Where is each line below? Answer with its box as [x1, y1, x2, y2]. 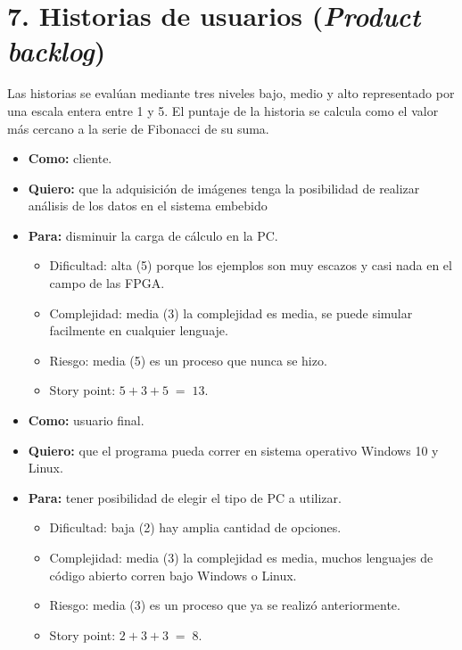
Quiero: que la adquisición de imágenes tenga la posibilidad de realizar [28, 178, 420, 197]
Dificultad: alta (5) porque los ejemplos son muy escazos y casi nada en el [49, 256, 452, 275]
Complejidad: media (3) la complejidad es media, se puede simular [49, 303, 413, 322]
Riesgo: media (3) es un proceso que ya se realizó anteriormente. [49, 596, 400, 614]
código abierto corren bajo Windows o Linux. [49, 565, 297, 584]
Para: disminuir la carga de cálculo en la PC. [28, 226, 278, 244]
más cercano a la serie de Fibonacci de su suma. [7, 119, 269, 137]
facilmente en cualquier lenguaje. [49, 321, 228, 340]
